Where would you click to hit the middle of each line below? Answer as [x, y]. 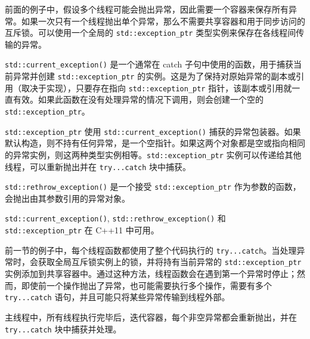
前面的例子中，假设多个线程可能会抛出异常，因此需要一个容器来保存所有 [147, 9]
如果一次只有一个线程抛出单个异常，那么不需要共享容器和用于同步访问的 [163, 21]
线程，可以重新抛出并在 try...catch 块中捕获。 [98, 166]
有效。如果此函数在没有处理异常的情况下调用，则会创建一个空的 [138, 99]
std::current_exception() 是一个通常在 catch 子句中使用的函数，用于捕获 [149, 64]
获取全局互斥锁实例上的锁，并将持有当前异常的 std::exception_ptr [170, 262]
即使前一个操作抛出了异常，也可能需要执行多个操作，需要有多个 [146, 285]
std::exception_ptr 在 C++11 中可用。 [82, 230]
